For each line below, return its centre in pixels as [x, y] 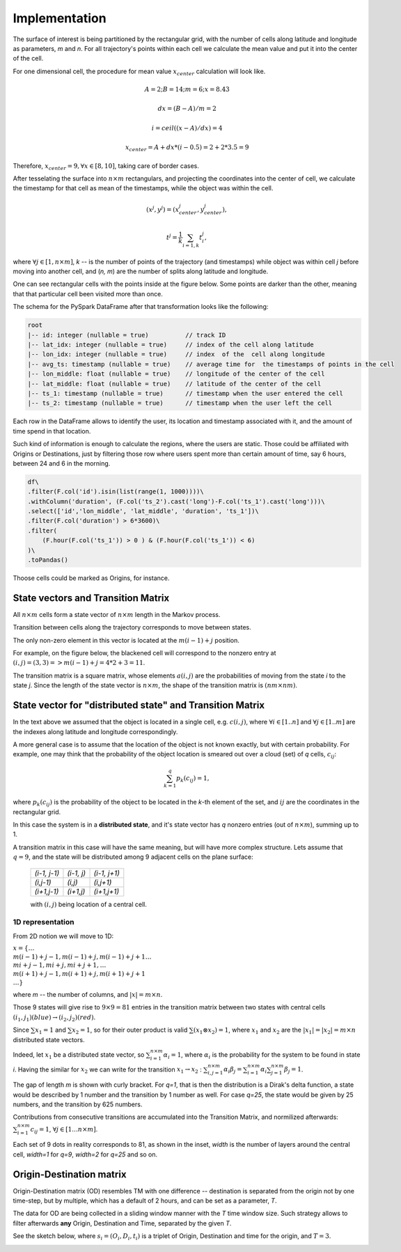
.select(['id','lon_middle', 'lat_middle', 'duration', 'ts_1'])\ [143, 511]
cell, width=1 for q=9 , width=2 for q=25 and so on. [85, 1154]
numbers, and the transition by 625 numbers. [78, 1104]
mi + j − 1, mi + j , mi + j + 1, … [60, 965]
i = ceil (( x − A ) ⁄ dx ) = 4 [187, 128]
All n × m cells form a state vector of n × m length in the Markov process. [117, 614]
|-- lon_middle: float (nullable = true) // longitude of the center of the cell [176, 374]
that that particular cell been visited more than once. [88, 293]
